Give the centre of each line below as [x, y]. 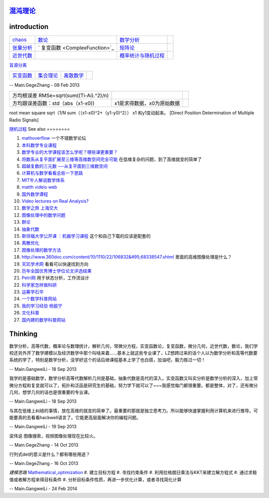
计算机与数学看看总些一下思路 [52, 173]
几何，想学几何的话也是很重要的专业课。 [51, 392]
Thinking [23, 334]
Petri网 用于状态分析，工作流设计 [56, 278]
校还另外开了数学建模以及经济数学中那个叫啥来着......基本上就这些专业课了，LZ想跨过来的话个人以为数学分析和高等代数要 [133, 353]
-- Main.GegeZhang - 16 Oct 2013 [44, 464]
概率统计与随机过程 [142, 55]
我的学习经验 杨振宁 [42, 306]
